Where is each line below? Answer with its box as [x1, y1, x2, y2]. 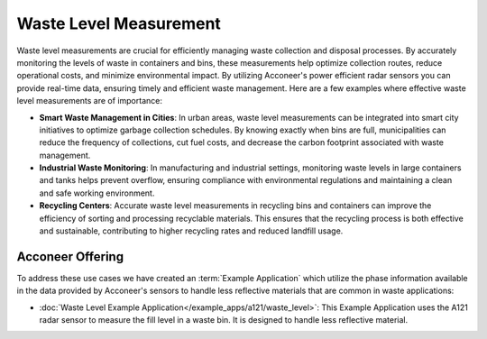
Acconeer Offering [16, 249, 124, 264]
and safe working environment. [39, 188, 155, 198]
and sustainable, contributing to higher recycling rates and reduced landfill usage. [39, 225, 344, 236]
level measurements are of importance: [16, 96, 162, 106]
